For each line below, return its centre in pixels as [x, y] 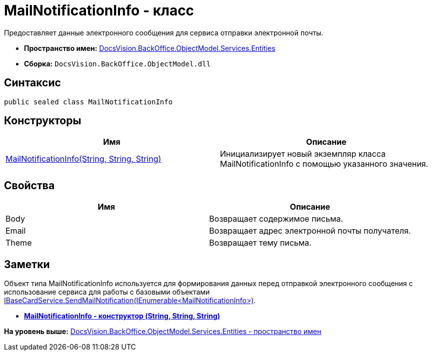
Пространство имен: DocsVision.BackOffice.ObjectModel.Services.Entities [150, 48]
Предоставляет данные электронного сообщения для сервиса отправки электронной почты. [164, 32]
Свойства [29, 185]
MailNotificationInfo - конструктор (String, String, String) [122, 316]
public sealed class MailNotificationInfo [88, 102]
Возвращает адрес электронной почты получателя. [310, 231]
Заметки [27, 264]
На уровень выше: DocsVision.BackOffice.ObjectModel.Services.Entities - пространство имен [163, 332]
